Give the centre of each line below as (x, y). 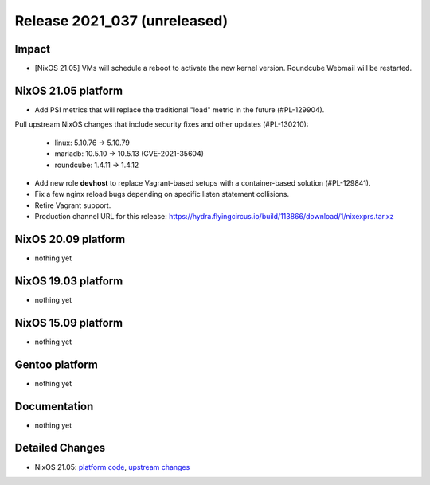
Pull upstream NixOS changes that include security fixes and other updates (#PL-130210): (162, 124)
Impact (33, 49)
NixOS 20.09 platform (70, 239)
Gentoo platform (57, 364)
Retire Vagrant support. (73, 205)
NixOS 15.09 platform (69, 323)
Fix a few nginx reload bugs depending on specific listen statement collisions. (162, 194)
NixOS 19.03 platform (69, 281)
